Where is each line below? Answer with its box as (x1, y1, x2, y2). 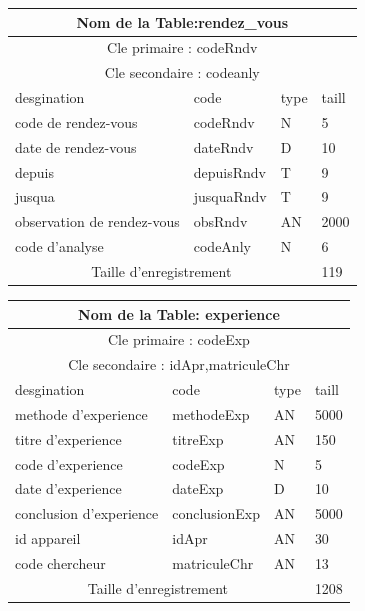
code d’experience (15, 453, 123, 474)
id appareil (15, 528, 81, 549)
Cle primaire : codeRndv (107, 37, 258, 58)
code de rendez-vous (15, 111, 138, 132)
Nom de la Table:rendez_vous (76, 11, 289, 32)
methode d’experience (15, 403, 148, 424)
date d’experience (15, 478, 122, 499)
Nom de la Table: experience (78, 303, 280, 324)
